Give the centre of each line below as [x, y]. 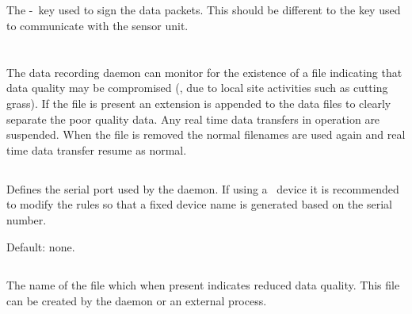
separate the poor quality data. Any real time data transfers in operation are [193, 119]
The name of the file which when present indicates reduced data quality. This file [203, 285]
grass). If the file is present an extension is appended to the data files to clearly [199, 103]
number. [27, 219]
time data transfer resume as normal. [97, 149]
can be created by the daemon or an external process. [137, 301]
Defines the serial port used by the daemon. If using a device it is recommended [203, 188]
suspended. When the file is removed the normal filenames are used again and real [206, 134]
